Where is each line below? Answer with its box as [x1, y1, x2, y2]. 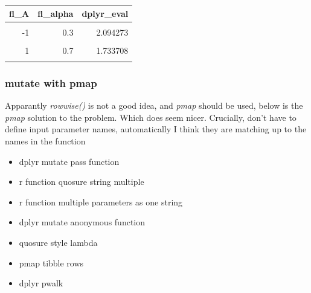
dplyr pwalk [19, 277, 63, 289]
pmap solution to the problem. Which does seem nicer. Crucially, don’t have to [5, 111, 297, 123]
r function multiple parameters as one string [19, 195, 183, 208]
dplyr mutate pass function [19, 155, 120, 167]
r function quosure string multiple [19, 175, 144, 188]
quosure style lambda [19, 236, 98, 248]
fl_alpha [37, 7, 74, 19]
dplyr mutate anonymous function [19, 216, 146, 228]
